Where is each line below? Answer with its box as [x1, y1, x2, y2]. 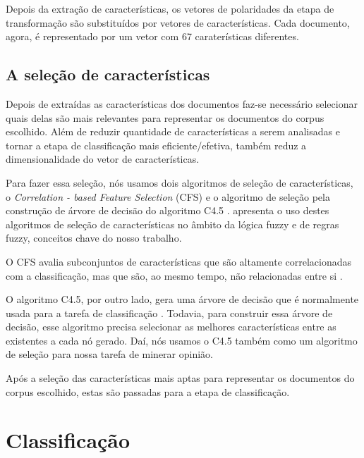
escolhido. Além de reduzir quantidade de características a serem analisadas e [6, 124, 340, 139]
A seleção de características [6, 63, 210, 85]
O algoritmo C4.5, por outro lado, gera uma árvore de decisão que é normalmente [6, 292, 359, 307]
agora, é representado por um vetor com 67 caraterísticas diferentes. [6, 29, 299, 44]
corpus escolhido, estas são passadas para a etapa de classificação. [6, 384, 290, 399]
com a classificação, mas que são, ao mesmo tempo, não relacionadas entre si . [6, 268, 343, 283]
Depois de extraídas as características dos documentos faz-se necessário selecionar [6, 96, 358, 111]
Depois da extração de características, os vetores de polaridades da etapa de [6, 1, 334, 16]
